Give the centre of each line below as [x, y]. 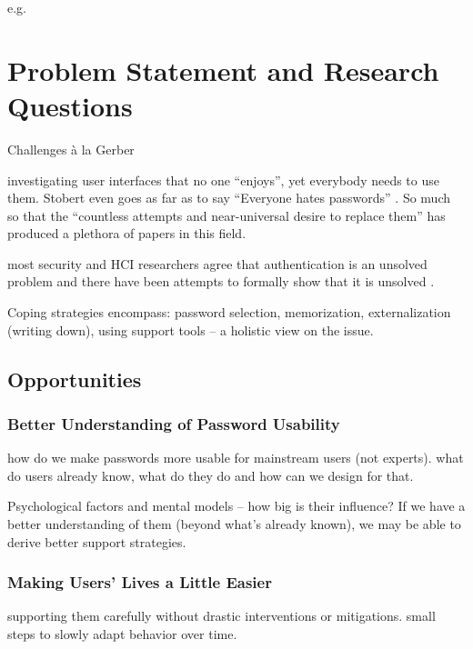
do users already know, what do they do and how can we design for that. [211, 475]
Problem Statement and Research [223, 70]
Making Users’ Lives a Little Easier [140, 582]
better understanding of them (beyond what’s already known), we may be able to [234, 524]
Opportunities [75, 379]
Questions [70, 105]
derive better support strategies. [97, 541]
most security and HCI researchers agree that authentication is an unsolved [217, 263]
